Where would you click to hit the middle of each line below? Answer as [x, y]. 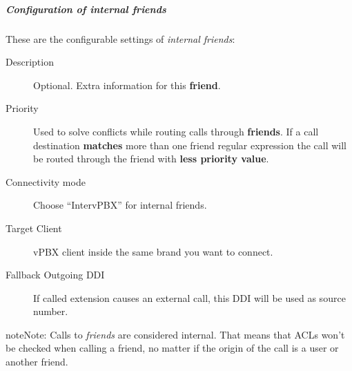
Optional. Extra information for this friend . [127, 85]
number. [51, 311]
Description [30, 62]
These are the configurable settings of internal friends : [120, 38]
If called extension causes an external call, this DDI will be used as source [189, 297]
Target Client [34, 228]
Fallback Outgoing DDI [55, 275]
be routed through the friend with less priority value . [151, 159]
